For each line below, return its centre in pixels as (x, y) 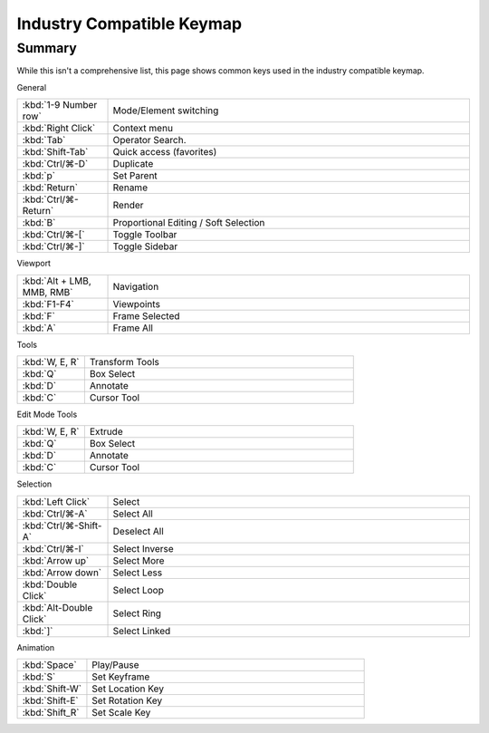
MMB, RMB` (48, 292)
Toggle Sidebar (145, 246)
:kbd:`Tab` (44, 140)
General (32, 87)
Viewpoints (136, 304)
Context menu (143, 129)
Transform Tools (125, 362)
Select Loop (139, 590)
